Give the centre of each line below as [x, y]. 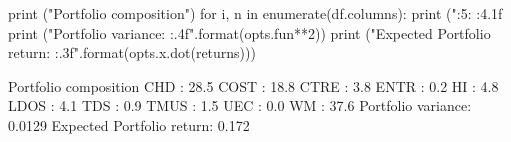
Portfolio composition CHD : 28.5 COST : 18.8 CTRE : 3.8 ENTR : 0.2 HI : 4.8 [253, 85]
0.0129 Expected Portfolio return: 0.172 [129, 124]
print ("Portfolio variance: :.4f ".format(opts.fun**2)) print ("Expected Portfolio [249, 32]
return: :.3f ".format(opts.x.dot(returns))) [132, 52]
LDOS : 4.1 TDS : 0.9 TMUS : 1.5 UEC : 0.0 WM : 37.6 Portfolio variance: [240, 105]
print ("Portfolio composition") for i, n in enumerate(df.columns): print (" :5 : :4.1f [255, 13]
